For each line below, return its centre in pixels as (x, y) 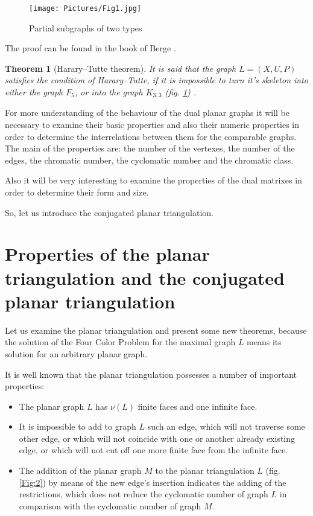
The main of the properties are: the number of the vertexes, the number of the (150, 148)
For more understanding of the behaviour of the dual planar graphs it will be (147, 113)
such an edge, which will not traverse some (226, 426)
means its (264, 342)
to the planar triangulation (205, 470)
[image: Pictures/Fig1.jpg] (85, 8)
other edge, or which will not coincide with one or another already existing (157, 438)
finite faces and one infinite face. (198, 406)
